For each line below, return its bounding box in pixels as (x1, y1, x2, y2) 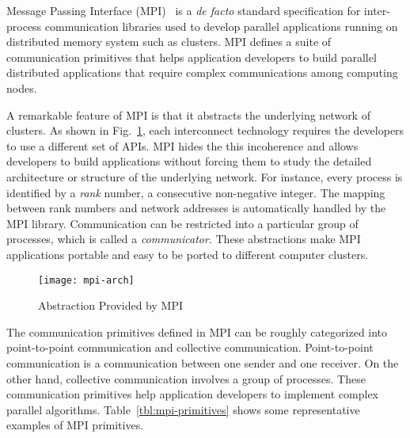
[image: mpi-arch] (38, 274, 135, 286)
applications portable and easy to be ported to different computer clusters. (6, 246, 369, 262)
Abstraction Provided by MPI (38, 297, 183, 314)
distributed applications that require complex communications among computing (6, 64, 398, 81)
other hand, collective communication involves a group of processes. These (6, 370, 366, 387)
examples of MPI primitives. (6, 417, 144, 433)
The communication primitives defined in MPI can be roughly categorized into (6, 323, 388, 340)
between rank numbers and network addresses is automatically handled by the (6, 200, 386, 216)
